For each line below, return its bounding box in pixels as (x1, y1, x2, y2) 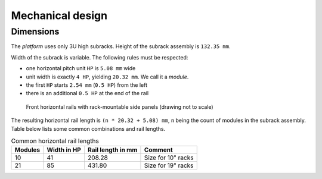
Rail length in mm (87, 146, 138, 154)
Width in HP (47, 146, 82, 154)
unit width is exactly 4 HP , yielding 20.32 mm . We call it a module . (26, 73, 189, 80)
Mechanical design (11, 9, 107, 22)
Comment (144, 146, 173, 154)
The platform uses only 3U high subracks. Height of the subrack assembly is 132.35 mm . (11, 43, 231, 50)
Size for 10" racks (144, 153, 194, 162)
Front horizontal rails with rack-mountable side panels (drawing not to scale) (26, 103, 214, 110)
